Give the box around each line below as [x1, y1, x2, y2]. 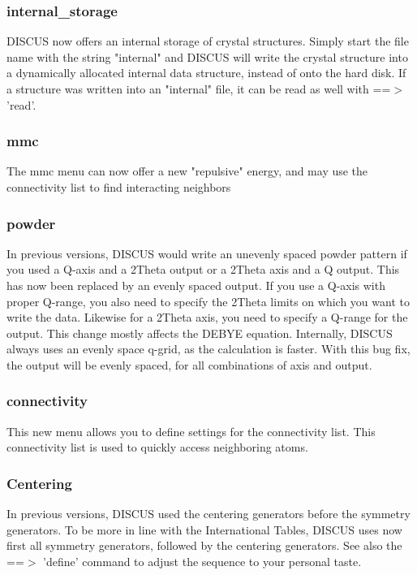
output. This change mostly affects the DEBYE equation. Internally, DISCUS [6, 324, 393, 341]
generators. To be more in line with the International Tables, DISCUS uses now [6, 521, 402, 538]
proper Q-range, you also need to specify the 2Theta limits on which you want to [6, 292, 410, 309]
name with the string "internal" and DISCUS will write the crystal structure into [6, 48, 408, 65]
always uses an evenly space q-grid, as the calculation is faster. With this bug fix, [6, 340, 411, 357]
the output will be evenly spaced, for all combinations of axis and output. [6, 356, 372, 373]
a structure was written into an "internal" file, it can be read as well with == [6, 80, 391, 97]
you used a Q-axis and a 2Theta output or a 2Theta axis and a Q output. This [6, 261, 400, 278]
